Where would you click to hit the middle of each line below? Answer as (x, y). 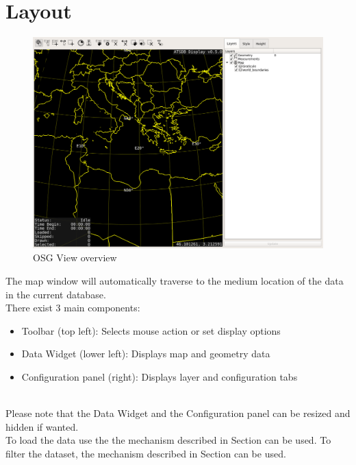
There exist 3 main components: (73, 308)
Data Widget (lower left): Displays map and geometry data (146, 354)
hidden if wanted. (42, 426)
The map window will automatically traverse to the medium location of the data (175, 280)
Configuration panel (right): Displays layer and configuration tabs (160, 376)
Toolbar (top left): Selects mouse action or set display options (151, 330)
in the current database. (56, 294)
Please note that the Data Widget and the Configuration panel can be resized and (178, 413)
